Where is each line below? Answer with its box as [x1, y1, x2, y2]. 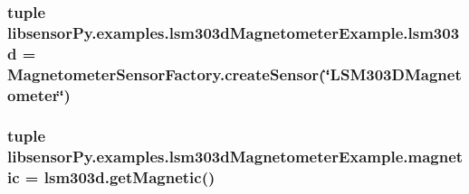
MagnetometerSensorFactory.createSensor [7, 62, 320, 85]
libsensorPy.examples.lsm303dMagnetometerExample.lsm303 [7, 21, 460, 43]
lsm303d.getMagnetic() [43, 166, 215, 189]
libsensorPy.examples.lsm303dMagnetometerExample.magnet [7, 145, 464, 168]
